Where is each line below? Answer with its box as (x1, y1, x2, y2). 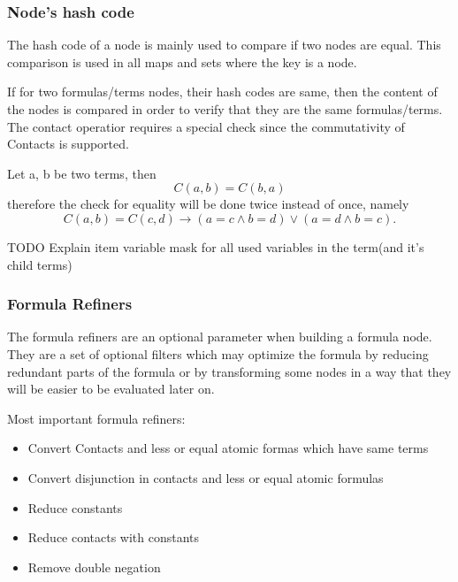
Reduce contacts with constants (27, 528, 200, 547)
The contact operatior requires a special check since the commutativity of (7, 117, 405, 135)
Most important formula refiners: (7, 409, 186, 427)
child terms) (7, 255, 73, 273)
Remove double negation (27, 557, 161, 576)
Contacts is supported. (7, 134, 129, 153)
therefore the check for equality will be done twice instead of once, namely (7, 195, 409, 213)
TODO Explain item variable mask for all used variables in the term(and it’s (7, 237, 424, 256)
